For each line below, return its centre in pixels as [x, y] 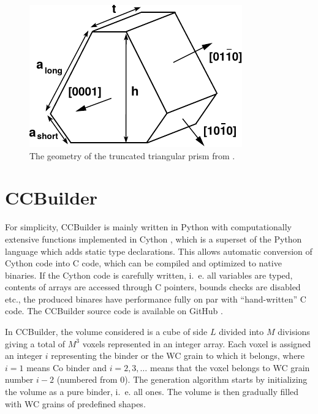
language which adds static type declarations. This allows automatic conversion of [159, 251]
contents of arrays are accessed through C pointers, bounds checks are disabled [153, 287]
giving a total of [35, 343]
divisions [294, 332]
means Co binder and [66, 367]
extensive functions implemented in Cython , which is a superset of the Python [153, 239]
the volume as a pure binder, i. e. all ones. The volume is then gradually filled [152, 392]
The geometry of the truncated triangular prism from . [132, 155]
